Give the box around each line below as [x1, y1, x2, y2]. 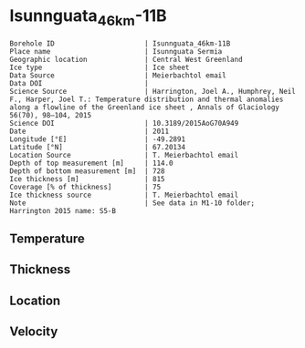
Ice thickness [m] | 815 [9, 174, 166, 183]
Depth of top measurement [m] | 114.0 [9, 159, 174, 168]
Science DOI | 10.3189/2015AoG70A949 [9, 118, 239, 128]
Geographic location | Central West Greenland [9, 55, 244, 64]
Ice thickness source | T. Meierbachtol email [9, 190, 239, 200]
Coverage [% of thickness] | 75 [9, 182, 162, 191]
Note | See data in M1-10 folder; [9, 198, 256, 208]
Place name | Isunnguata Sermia [9, 46, 223, 56]
